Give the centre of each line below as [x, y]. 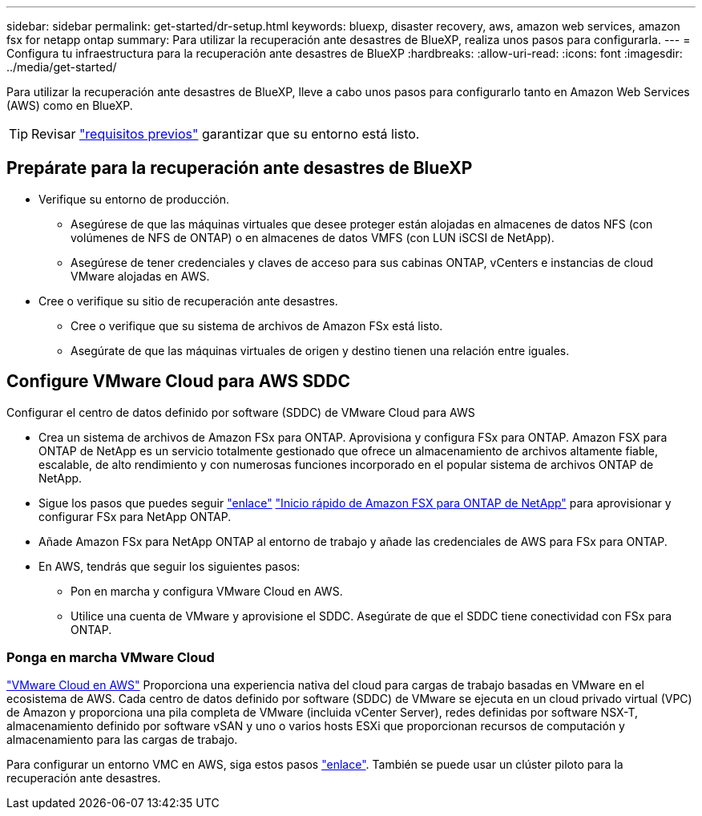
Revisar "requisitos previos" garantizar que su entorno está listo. [226, 134]
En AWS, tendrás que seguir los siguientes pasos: [169, 566]
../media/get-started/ [62, 67]
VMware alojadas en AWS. [140, 276]
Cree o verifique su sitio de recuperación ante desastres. [188, 301]
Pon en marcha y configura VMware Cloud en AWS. [207, 591]
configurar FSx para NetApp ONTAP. [135, 516]
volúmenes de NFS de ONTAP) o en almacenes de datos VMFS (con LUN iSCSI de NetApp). [313, 237]
